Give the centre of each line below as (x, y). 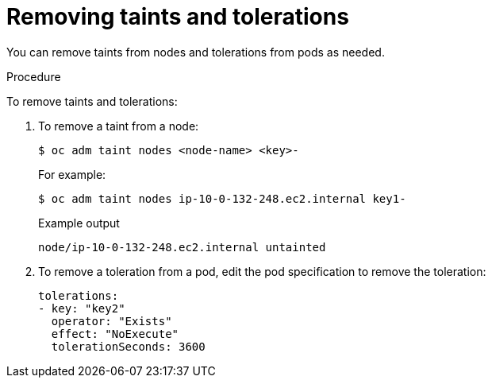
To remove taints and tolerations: (92, 101)
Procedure (34, 76)
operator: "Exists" (111, 321)
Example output (79, 223)
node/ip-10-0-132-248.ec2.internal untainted (182, 247)
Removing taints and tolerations (178, 17)
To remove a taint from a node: (119, 126)
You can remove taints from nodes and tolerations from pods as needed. (196, 52)
